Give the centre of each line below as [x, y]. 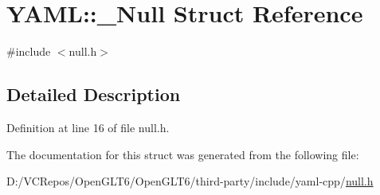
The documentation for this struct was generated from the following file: [183, 154]
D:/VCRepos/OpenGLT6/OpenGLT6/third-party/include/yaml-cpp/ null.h [190, 181]
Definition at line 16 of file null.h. [88, 127]
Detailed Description [94, 94]
